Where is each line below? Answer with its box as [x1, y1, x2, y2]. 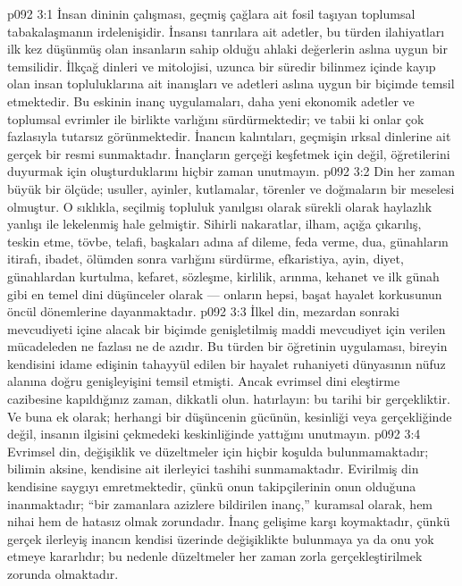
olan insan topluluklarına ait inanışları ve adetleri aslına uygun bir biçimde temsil [7, 74, 455, 93]
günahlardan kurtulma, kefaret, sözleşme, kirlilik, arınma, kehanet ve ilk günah [7, 266, 440, 285]
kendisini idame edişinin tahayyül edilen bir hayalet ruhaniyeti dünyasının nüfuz [7, 354, 446, 373]
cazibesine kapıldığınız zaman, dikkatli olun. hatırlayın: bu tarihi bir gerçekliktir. [7, 389, 450, 408]
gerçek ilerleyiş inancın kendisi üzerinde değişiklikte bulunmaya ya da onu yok [7, 529, 434, 548]
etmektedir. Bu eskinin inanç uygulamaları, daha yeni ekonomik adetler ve [7, 91, 415, 110]
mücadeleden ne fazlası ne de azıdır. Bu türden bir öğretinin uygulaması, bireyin [7, 337, 448, 356]
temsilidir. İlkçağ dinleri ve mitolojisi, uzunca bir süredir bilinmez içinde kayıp [7, 56, 436, 75]
